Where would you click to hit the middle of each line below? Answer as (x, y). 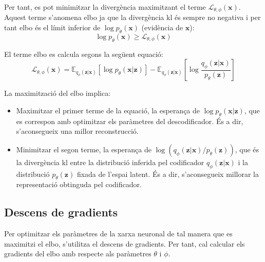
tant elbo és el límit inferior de (52, 27)
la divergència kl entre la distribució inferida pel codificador (110, 162)
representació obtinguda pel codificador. (79, 184)
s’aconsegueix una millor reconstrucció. (77, 131)
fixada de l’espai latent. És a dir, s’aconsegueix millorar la (168, 174)
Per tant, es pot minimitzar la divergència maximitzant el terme (105, 7)
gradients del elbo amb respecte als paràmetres (78, 254)
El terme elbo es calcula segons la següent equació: (84, 54)
